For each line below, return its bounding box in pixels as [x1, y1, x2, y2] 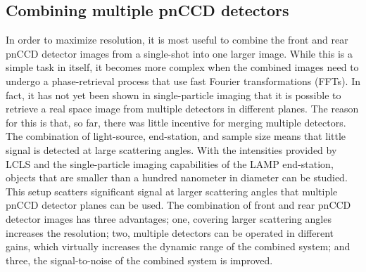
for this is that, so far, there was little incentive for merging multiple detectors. [6, 115, 346, 129]
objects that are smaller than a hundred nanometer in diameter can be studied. [6, 170, 348, 185]
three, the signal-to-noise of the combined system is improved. [6, 252, 273, 267]
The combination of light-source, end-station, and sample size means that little [6, 129, 346, 143]
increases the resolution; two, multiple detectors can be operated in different [6, 225, 334, 240]
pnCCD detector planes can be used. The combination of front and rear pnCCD [6, 197, 351, 212]
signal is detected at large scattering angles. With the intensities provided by [6, 142, 337, 157]
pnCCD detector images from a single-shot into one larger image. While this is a [6, 46, 353, 60]
